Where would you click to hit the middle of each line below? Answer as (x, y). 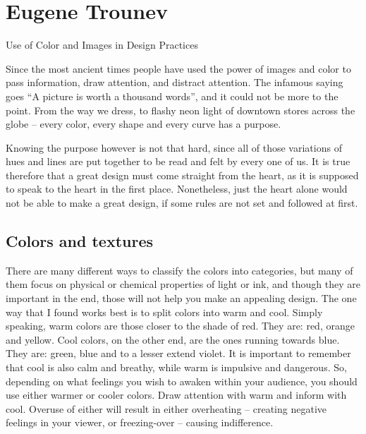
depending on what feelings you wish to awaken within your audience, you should (182, 381)
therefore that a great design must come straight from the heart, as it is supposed (182, 175)
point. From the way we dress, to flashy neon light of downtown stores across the (181, 110)
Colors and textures (80, 241)
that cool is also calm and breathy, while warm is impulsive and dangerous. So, (176, 367)
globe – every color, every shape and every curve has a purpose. (144, 124)
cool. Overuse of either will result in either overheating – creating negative (166, 408)
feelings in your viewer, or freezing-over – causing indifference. (140, 422)
